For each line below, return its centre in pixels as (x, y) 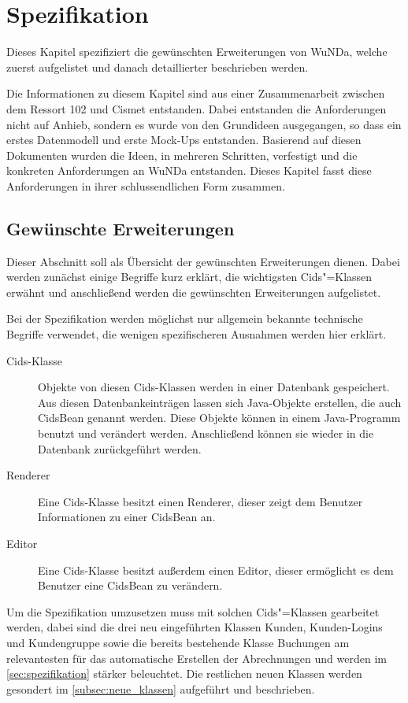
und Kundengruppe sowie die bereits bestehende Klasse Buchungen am (178, 642)
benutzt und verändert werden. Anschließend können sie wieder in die (206, 433)
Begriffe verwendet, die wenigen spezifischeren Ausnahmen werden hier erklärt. (197, 334)
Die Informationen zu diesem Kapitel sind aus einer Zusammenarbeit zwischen (196, 93)
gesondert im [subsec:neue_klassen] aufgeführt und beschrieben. (161, 688)
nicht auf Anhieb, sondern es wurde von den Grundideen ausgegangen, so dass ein (204, 124)
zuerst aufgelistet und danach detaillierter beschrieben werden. (158, 67)
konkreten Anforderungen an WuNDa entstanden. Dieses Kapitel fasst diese (189, 170)
